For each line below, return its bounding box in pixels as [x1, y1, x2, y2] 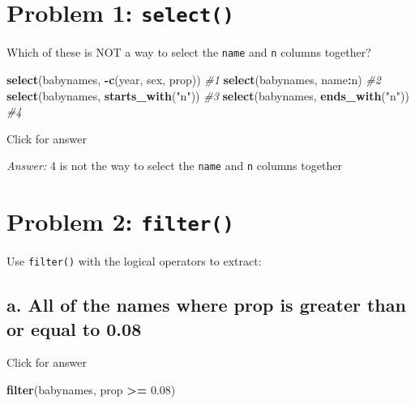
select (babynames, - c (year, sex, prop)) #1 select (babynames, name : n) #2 [6, 70, 381, 87]
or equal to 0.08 [6, 316, 142, 341]
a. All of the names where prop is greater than [6, 292, 406, 317]
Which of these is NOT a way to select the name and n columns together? [6, 44, 371, 61]
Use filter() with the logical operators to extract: [6, 253, 262, 270]
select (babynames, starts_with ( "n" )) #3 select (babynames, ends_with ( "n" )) [6, 87, 409, 104]
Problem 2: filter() [6, 205, 234, 238]
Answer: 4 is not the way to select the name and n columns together [6, 157, 342, 174]
